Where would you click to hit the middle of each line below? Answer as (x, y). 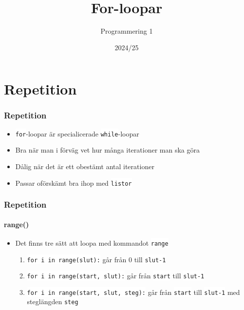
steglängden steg (53, 301)
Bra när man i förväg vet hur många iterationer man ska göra (107, 150)
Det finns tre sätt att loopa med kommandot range (92, 242)
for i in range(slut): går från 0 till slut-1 (96, 259)
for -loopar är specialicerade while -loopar (77, 133)
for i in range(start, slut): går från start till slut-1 (116, 276)
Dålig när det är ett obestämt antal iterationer (85, 166)
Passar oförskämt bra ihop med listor (74, 183)
